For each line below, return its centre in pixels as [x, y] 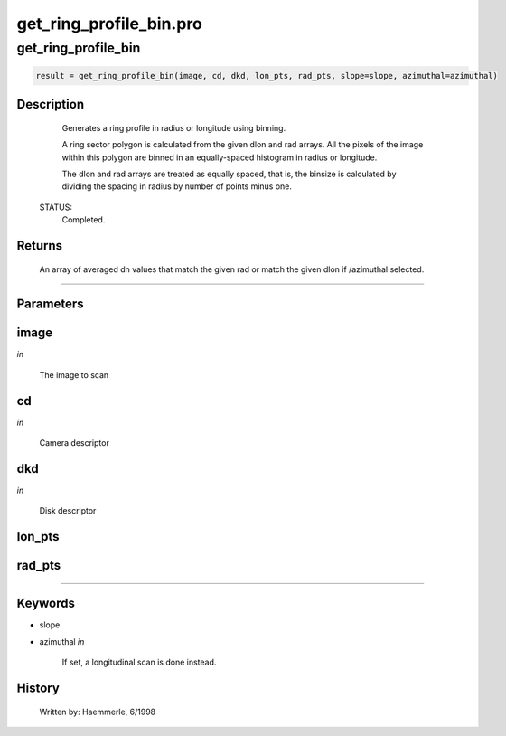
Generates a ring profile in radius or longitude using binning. [174, 127]
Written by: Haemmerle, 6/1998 [98, 712]
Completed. [84, 220]
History [38, 688]
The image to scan [74, 374]
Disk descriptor [68, 511]
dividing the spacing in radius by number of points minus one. [177, 186]
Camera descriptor [75, 443]
